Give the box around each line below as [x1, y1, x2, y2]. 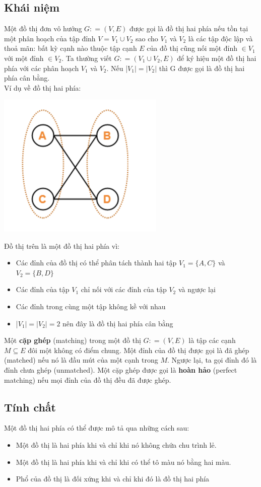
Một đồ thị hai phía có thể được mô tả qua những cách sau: [4, 423, 189, 433]
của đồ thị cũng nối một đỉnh [147, 43, 238, 53]
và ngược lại [178, 284, 216, 295]
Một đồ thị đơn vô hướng [4, 23, 82, 34]
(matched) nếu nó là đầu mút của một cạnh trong [4, 355, 158, 365]
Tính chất [4, 399, 56, 414]
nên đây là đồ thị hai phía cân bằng [62, 318, 173, 328]
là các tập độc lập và [188, 33, 253, 43]
